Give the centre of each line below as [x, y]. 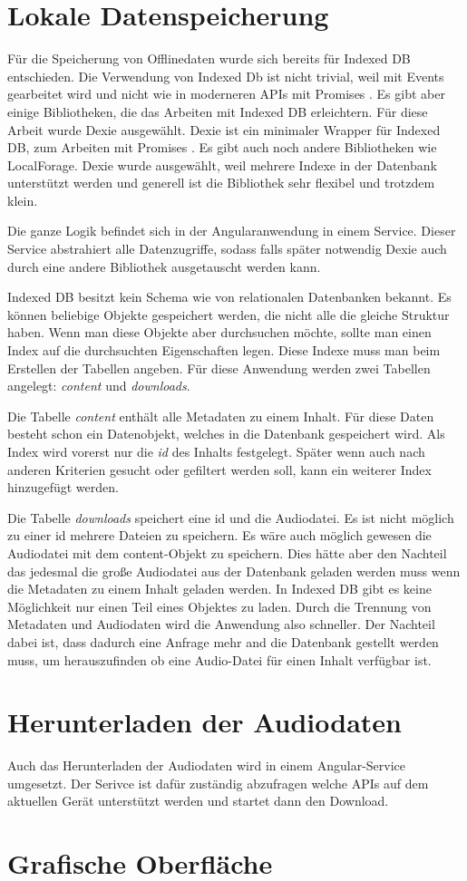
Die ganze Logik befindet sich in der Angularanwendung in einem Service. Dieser [232, 231]
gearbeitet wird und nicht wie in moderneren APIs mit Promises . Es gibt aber [226, 94]
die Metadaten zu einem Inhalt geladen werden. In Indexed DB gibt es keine [219, 589]
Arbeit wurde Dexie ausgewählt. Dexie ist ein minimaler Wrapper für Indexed [224, 129]
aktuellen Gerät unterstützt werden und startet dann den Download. [198, 801]
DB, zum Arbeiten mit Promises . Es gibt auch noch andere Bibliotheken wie [222, 147]
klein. [23, 200]
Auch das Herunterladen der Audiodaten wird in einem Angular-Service [207, 765]
